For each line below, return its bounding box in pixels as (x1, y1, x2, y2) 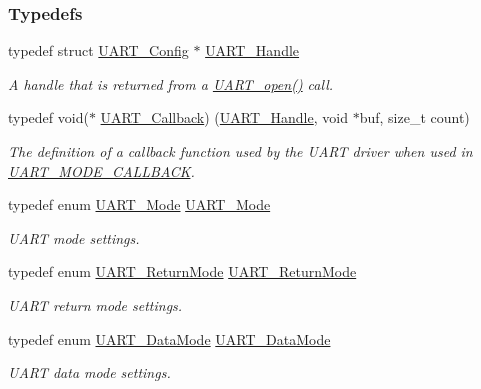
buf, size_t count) (359, 107, 470, 128)
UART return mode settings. (8, 294, 183, 315)
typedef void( (8, 107, 89, 128)
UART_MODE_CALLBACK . (8, 160, 195, 181)
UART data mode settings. (8, 362, 171, 383)
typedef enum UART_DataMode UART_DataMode (8, 328, 331, 349)
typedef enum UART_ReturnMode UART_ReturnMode (8, 261, 357, 282)
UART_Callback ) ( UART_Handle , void (100, 107, 348, 128)
